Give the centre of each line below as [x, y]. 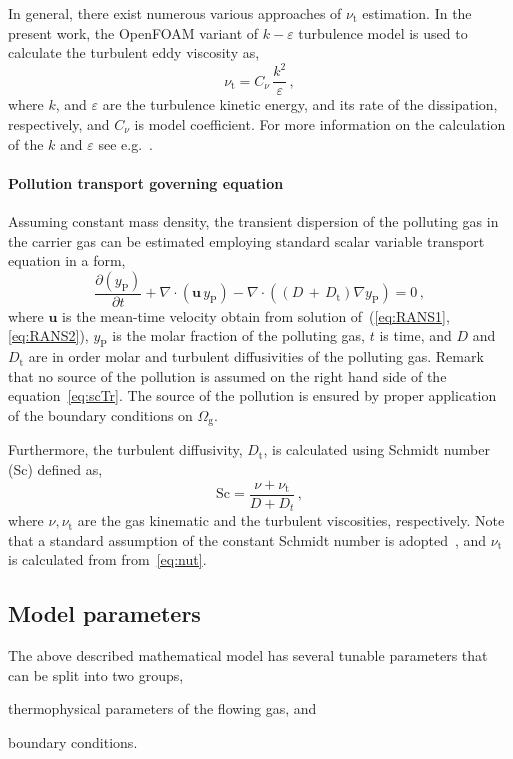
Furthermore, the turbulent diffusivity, [125, 449]
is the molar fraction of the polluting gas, [239, 335]
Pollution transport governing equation [146, 182]
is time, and [415, 335]
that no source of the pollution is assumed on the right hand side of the [227, 375]
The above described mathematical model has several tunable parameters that [248, 655]
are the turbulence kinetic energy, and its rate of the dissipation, [300, 104]
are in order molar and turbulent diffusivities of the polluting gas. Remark [256, 356]
